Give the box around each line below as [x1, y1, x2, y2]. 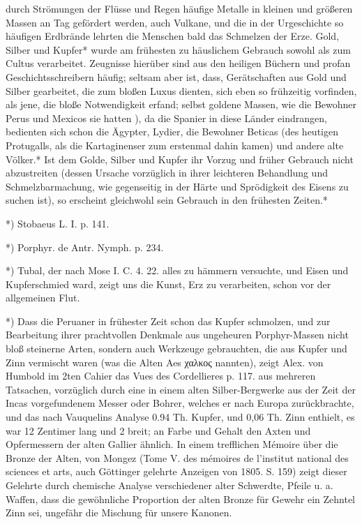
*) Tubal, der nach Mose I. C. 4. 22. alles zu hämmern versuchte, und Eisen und [6, 263, 349, 278]
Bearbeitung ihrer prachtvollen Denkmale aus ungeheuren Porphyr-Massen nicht [6, 327, 349, 342]
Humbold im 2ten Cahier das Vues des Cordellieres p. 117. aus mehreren [6, 368, 316, 383]
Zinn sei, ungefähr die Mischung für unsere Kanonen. [6, 505, 232, 520]
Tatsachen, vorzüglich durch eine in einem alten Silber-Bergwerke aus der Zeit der [6, 382, 356, 396]
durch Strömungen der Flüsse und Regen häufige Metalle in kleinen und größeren [6, 1, 353, 15]
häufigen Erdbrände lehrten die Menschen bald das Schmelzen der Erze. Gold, [6, 29, 340, 43]
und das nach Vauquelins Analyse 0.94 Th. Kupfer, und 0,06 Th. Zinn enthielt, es [6, 410, 355, 424]
